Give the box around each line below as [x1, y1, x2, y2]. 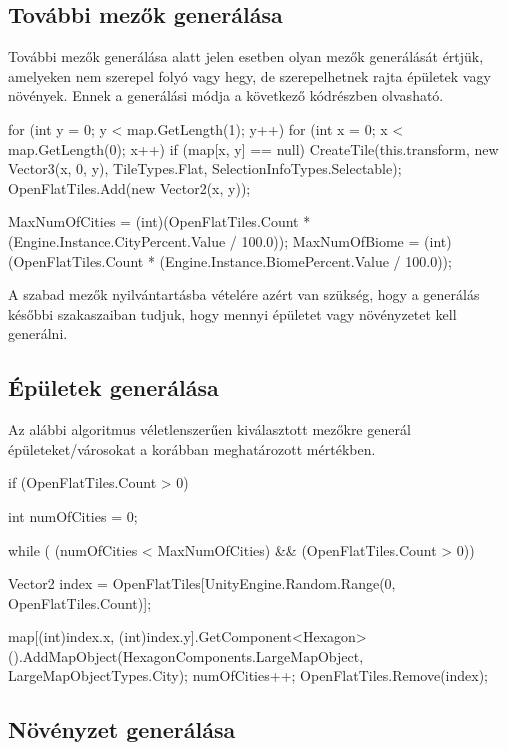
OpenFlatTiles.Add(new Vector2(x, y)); [8, 177, 251, 198]
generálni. [8, 323, 68, 344]
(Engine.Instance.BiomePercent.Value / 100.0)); [159, 250, 452, 271]
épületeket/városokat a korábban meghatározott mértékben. [8, 438, 376, 459]
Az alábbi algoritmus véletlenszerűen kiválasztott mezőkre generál [8, 419, 411, 440]
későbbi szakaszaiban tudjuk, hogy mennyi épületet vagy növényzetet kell [8, 303, 457, 324]
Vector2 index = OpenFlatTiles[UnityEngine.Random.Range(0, [8, 573, 396, 594]
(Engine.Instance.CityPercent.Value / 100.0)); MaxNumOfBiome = [8, 230, 420, 251]
